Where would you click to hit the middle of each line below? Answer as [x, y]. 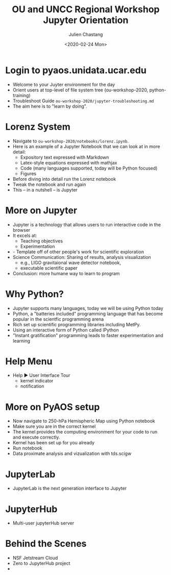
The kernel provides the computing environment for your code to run [85, 432]
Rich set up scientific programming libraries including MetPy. [77, 324]
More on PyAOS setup [53, 407]
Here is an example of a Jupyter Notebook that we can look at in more [86, 146]
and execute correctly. [36, 437]
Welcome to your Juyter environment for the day [64, 84]
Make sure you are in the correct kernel [54, 426]
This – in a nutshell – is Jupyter [45, 189]
